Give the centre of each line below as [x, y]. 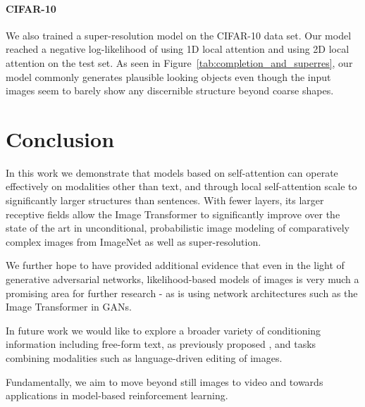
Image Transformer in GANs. [69, 307]
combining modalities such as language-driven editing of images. [144, 358]
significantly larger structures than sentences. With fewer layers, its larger [165, 200]
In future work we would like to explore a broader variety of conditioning [163, 330]
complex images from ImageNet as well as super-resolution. [134, 241]
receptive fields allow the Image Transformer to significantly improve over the [173, 214]
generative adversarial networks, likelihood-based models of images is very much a [182, 279]
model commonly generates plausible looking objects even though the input [168, 76]
